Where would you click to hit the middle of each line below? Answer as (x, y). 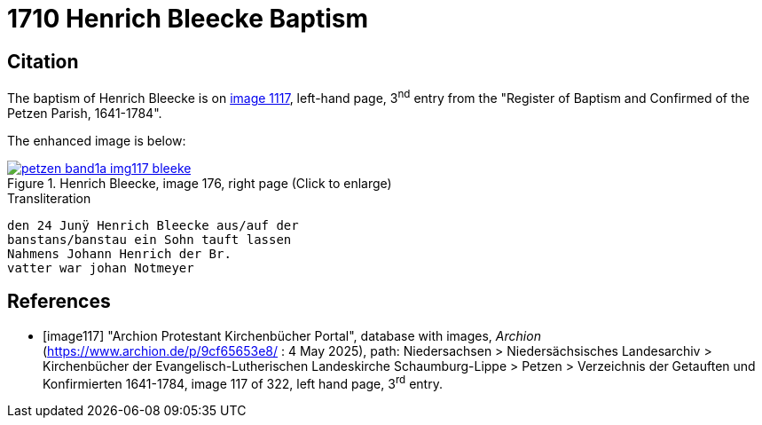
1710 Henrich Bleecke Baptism (188, 19)
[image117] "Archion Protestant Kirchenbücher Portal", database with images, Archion (292, 335)
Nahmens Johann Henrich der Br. (119, 253)
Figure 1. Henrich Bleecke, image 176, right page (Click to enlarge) (200, 183)
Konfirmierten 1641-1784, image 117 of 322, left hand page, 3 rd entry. (243, 382)
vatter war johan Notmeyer (101, 268)
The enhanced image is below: (97, 140)
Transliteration (49, 198)
